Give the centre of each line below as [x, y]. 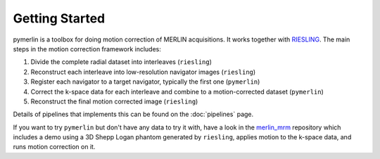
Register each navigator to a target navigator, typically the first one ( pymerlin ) [145, 82]
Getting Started [59, 18]
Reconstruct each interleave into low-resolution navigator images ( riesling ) [143, 72]
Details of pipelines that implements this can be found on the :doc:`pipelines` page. [133, 114]
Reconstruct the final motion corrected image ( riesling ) [114, 101]
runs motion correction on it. [54, 147]
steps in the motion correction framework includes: [87, 49]
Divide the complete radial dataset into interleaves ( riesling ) [121, 62]
